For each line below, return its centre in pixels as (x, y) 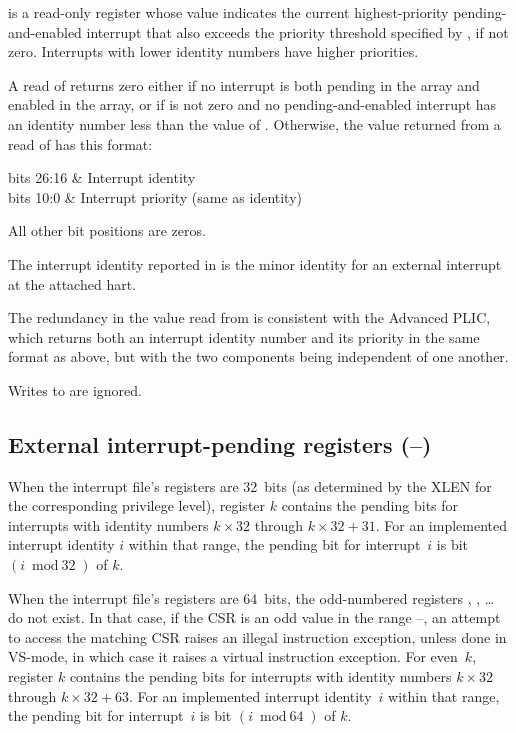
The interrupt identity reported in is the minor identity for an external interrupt (255, 263)
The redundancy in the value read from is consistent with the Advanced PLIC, (249, 317)
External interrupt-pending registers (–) (220, 443)
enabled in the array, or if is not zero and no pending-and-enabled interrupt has (252, 104)
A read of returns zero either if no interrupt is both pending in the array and (244, 84)
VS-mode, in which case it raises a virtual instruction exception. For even (233, 656)
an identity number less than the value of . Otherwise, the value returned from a (254, 123)
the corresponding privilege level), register (137, 505)
